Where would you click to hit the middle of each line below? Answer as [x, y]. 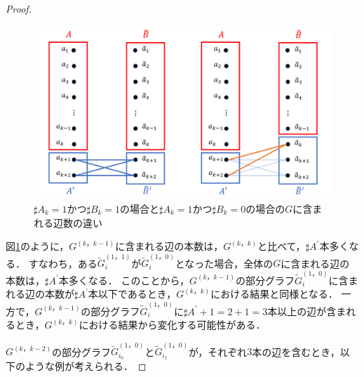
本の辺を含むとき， [296, 351]
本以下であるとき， [132, 294]
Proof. [19, 8]
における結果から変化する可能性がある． [172, 325]
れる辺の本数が [40, 294]
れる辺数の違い [68, 222]
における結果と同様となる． [274, 294]
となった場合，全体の [224, 263]
